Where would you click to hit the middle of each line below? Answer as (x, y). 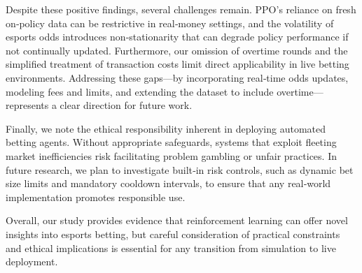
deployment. (32, 261)
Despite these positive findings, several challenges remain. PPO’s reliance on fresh (181, 9)
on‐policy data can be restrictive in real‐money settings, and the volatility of (170, 23)
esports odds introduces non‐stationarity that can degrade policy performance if (177, 37)
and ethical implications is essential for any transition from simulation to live (171, 248)
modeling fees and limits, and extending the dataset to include (140, 91)
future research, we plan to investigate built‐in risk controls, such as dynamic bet (180, 169)
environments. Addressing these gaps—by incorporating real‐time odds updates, (177, 77)
